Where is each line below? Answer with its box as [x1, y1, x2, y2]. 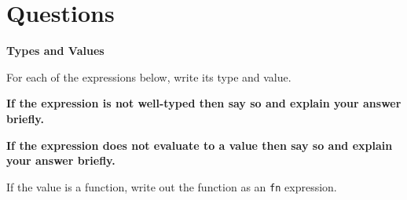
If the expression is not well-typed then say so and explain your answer [6, 95, 401, 111]
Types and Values [6, 42, 104, 59]
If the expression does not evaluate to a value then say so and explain [6, 136, 393, 153]
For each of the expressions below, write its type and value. [6, 68, 291, 85]
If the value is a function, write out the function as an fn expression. [6, 178, 337, 195]
